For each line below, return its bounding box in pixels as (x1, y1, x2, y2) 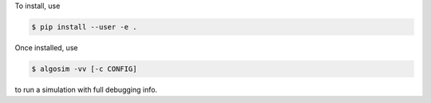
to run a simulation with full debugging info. (14, 85, 158, 94)
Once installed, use (14, 42, 78, 52)
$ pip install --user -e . (31, 22, 137, 31)
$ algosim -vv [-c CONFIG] (31, 64, 137, 73)
